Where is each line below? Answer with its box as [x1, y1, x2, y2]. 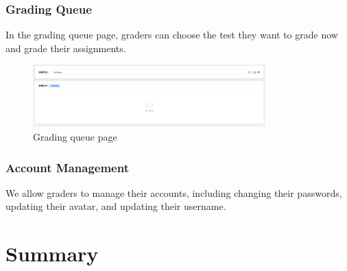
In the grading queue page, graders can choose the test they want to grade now [5, 27, 338, 42]
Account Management [5, 158, 129, 176]
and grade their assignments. [5, 40, 126, 55]
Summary [5, 239, 99, 268]
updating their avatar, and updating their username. [5, 199, 226, 213]
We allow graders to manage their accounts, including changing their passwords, [5, 185, 342, 200]
